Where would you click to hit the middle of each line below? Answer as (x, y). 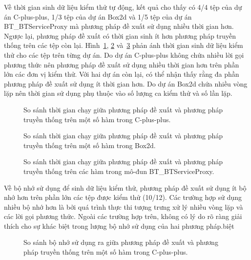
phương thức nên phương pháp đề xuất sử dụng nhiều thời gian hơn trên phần (122, 64)
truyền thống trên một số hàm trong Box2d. (90, 145)
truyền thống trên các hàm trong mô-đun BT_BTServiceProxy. (119, 171)
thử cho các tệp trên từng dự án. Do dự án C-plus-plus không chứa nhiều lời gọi (124, 54)
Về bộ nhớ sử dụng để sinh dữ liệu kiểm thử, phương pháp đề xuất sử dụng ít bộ (125, 187)
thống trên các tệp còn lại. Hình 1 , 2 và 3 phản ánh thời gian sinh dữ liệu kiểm (124, 45)
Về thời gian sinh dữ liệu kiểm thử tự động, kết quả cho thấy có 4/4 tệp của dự (123, 7)
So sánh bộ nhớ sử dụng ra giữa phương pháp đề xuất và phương (121, 242)
